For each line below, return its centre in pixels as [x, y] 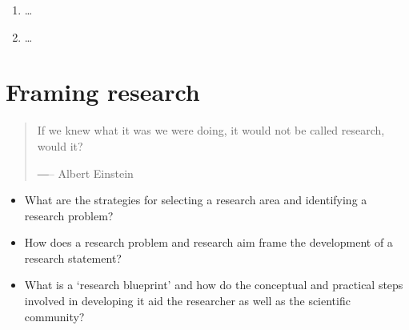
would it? [60, 145]
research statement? [73, 258]
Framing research [103, 92]
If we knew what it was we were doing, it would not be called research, [211, 130]
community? [54, 316]
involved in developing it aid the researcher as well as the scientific [187, 301]
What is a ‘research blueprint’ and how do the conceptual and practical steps [214, 285]
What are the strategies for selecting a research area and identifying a [196, 200]
